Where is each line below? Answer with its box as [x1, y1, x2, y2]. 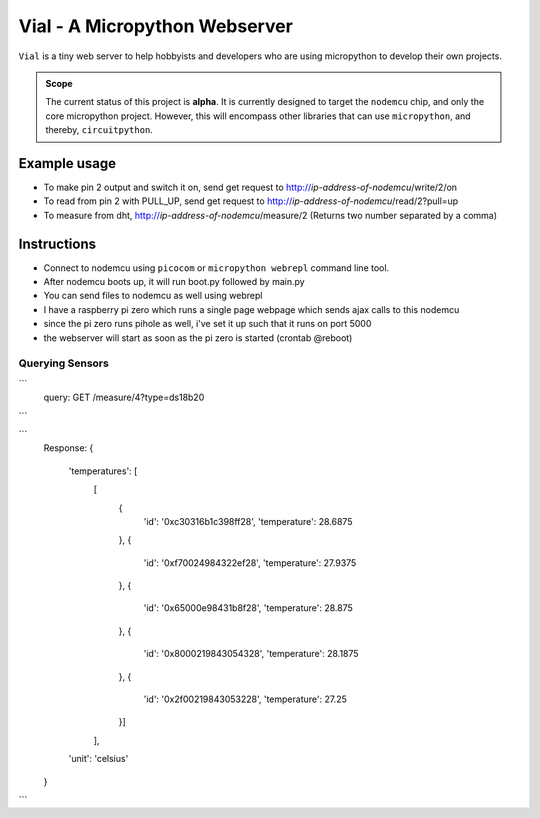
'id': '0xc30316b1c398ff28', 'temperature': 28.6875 [143, 515, 353, 527]
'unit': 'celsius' [68, 753, 129, 765]
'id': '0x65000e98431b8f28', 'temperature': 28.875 [143, 602, 354, 614]
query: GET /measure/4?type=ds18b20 [43, 391, 205, 404]
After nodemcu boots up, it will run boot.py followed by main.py [43, 276, 305, 288]
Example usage [18, 155, 117, 172]
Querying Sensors [18, 356, 109, 370]
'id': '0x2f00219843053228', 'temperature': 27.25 [143, 693, 347, 705]
